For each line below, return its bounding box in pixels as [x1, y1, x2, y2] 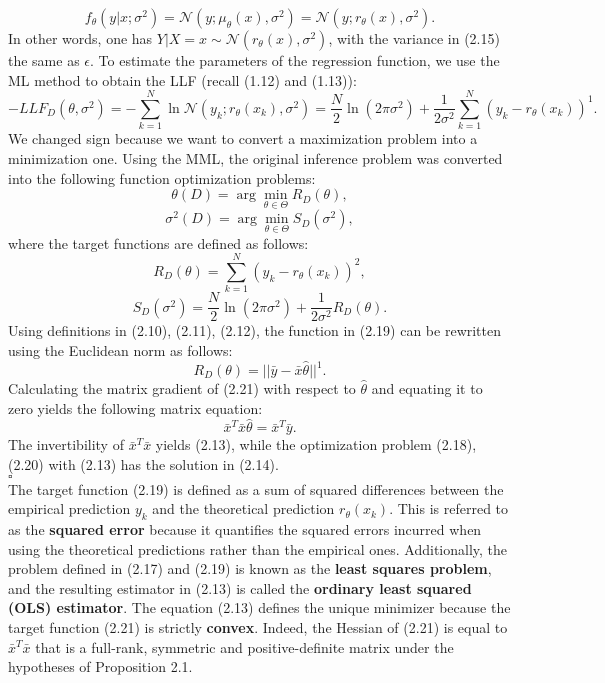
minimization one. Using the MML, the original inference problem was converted [8, 147, 503, 168]
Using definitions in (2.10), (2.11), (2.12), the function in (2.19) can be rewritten [8, 320, 502, 341]
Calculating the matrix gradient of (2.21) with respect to [8, 378, 356, 398]
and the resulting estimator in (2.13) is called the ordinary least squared [8, 577, 472, 598]
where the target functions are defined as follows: [8, 232, 309, 253]
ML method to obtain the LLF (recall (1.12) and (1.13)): [8, 69, 357, 90]
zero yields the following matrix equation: [8, 397, 263, 418]
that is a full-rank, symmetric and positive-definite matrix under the [35, 636, 454, 657]
